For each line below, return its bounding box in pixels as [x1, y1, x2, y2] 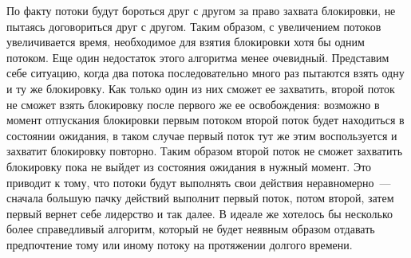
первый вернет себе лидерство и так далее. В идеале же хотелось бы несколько [6, 205, 393, 221]
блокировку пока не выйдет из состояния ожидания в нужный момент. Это [6, 158, 372, 174]
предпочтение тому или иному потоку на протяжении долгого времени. [6, 236, 353, 252]
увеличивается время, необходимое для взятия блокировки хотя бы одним [6, 33, 365, 50]
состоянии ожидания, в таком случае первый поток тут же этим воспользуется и [6, 127, 397, 143]
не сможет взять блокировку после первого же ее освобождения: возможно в [6, 96, 380, 112]
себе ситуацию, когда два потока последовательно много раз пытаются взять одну [6, 64, 405, 81]
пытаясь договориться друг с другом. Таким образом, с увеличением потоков [6, 18, 381, 34]
